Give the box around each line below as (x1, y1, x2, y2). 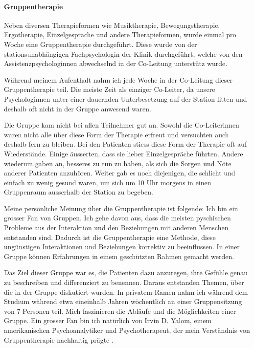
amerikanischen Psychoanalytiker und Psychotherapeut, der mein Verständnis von (4, 325, 250, 335)
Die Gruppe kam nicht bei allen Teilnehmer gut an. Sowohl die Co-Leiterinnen (4, 120, 239, 130)
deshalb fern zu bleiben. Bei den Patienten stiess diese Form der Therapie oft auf (4, 139, 247, 149)
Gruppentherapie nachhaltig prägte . (4, 334, 114, 345)
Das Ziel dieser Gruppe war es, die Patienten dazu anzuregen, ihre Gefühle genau (4, 267, 248, 278)
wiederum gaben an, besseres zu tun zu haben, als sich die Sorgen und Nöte (4, 158, 231, 168)
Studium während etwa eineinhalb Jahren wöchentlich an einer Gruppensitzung (4, 296, 242, 306)
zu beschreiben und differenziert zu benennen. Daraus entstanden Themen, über (4, 277, 244, 287)
